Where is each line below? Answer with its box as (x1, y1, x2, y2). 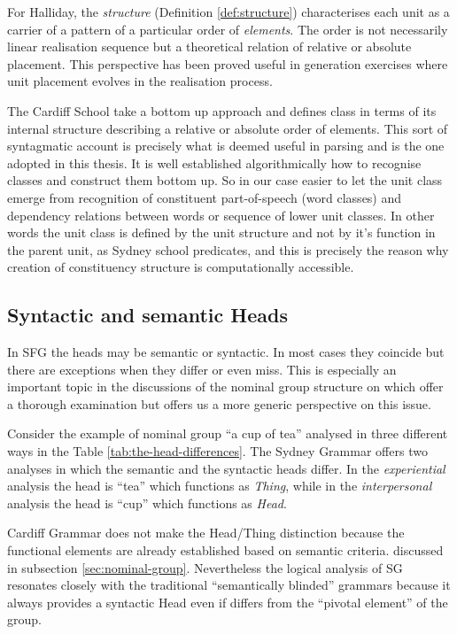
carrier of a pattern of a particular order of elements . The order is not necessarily (7, 19, 448, 38)
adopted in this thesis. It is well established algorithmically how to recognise (7, 153, 422, 172)
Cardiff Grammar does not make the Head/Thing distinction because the (7, 523, 405, 542)
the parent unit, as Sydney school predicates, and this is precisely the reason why (7, 240, 449, 259)
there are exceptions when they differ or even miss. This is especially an (7, 360, 397, 378)
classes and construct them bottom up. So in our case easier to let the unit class (7, 171, 443, 189)
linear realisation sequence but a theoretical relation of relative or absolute (7, 37, 412, 56)
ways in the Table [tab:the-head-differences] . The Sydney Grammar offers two (7, 442, 428, 460)
